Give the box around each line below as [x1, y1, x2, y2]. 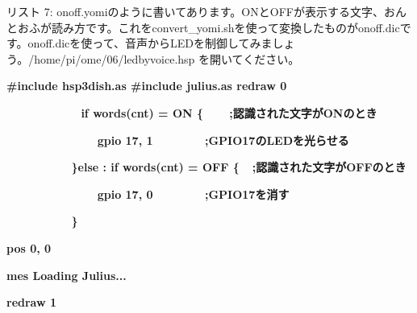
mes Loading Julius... [6, 266, 127, 283]
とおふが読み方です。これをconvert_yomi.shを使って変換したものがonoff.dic [6, 19, 400, 35]
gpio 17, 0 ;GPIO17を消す [97, 185, 290, 202]
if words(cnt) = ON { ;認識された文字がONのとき [81, 104, 377, 121]
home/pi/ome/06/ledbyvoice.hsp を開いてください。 [34, 50, 300, 67]
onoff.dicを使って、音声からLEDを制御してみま [27, 35, 273, 51]
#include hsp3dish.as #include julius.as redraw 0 [6, 77, 287, 94]
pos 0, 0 [6, 239, 52, 256]
